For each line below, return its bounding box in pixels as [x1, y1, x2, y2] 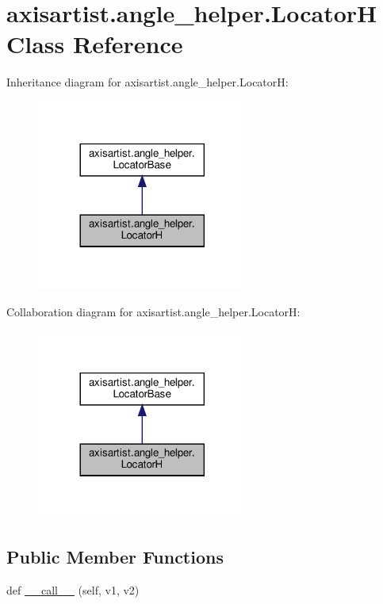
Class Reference [6, 28, 183, 60]
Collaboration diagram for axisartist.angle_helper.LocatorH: [6, 303, 301, 319]
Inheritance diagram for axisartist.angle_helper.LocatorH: [6, 74, 289, 90]
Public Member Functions [6, 545, 224, 569]
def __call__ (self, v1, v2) [6, 582, 140, 598]
